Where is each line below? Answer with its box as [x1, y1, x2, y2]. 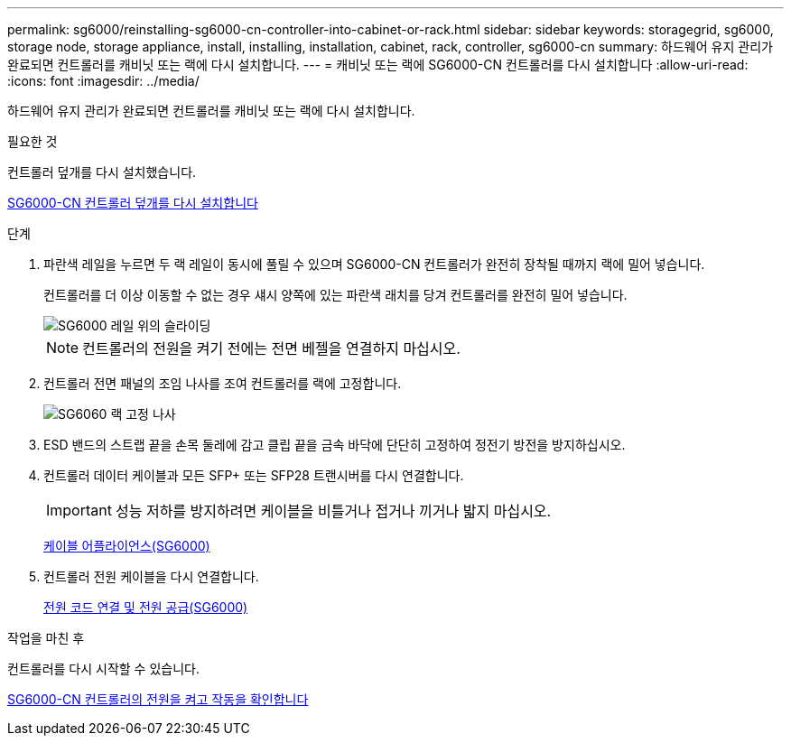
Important [46, 501, 112, 519]
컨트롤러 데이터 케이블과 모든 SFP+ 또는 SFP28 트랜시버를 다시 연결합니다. [43, 468, 464, 483]
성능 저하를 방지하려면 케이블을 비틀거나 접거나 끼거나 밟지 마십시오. [115, 502, 552, 520]
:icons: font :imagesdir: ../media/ [7, 73, 200, 88]
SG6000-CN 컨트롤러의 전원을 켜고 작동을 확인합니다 [7, 692, 309, 707]
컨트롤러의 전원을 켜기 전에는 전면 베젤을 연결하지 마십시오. [82, 339, 461, 358]
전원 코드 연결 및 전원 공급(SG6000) [43, 599, 248, 615]
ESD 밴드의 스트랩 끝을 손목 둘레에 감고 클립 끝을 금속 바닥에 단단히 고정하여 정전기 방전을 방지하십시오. [43, 437, 626, 452]
